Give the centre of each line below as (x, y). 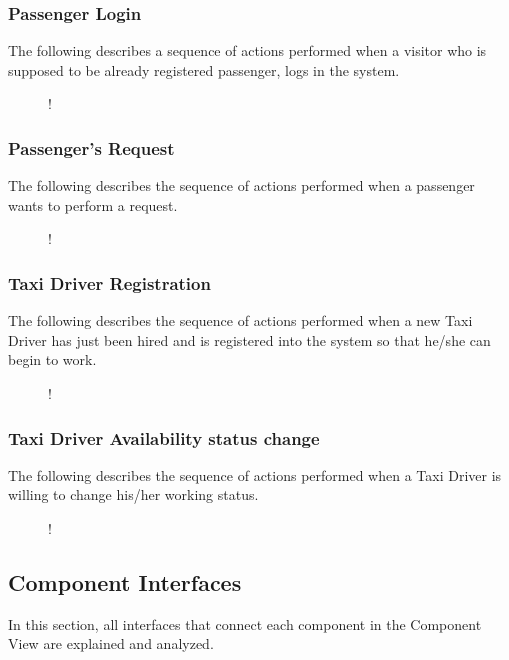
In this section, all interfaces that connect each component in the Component (245, 623)
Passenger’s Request (91, 147)
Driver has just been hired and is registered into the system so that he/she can (249, 339)
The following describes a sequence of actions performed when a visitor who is (247, 50)
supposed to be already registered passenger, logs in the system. (204, 69)
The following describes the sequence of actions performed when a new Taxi (240, 320)
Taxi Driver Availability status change (164, 437)
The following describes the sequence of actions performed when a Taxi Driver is (255, 474)
